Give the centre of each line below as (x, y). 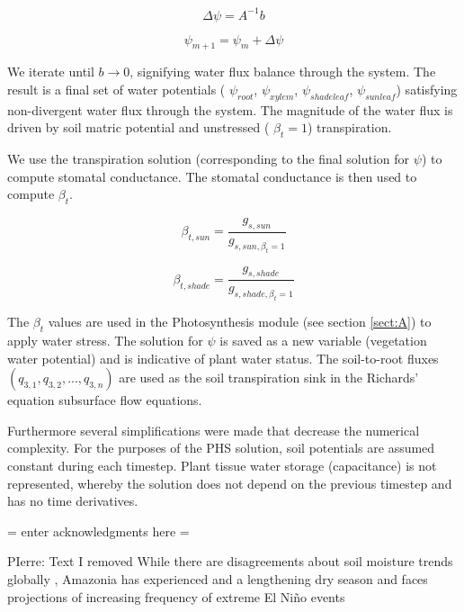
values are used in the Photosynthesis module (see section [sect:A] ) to (240, 322)
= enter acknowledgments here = (98, 531)
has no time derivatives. (73, 501)
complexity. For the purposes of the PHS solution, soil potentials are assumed (221, 448)
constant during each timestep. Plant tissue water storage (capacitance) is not (222, 465)
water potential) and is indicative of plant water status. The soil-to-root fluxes (223, 358)
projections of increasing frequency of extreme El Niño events (176, 596)
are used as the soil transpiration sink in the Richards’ (269, 378)
